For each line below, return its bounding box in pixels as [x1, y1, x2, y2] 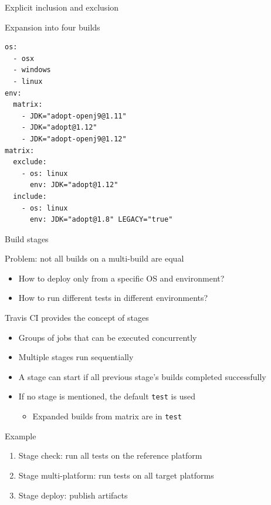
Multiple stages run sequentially [18, 351, 134, 363]
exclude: [13, 158, 47, 167]
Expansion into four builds [5, 21, 100, 33]
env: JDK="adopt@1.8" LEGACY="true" [29, 215, 173, 224]
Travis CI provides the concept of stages [5, 311, 149, 324]
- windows [13, 66, 51, 74]
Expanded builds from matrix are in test [32, 410, 182, 422]
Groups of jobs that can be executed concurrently [18, 331, 197, 343]
